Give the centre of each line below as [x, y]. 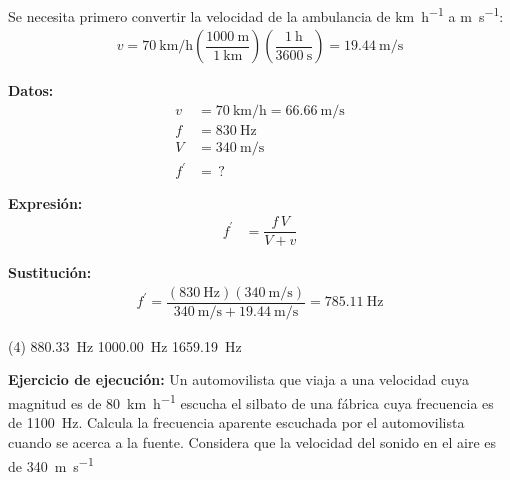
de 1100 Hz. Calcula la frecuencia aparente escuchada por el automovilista [236, 422]
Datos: [31, 90]
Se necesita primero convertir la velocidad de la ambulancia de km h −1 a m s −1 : [256, 14]
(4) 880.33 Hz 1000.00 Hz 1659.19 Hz [125, 345]
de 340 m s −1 [51, 464]
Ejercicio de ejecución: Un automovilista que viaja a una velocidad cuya [238, 379]
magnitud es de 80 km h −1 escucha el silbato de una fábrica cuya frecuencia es [251, 401]
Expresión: [45, 202]
